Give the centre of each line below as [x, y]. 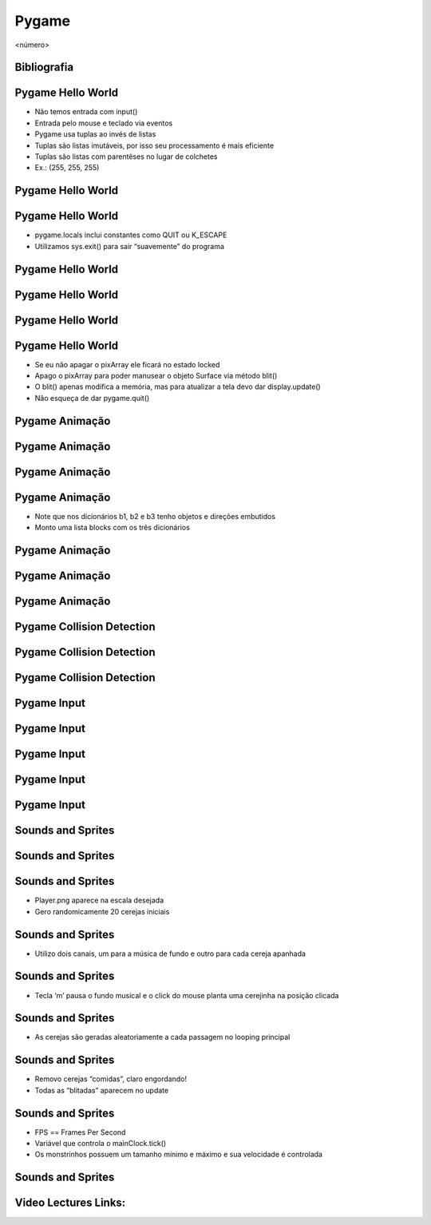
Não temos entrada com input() [86, 112]
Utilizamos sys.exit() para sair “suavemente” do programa [130, 246]
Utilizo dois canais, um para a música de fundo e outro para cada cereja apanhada [170, 953]
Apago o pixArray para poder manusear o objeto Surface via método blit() [156, 376]
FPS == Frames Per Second [80, 1132]
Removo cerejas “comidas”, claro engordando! [111, 1079]
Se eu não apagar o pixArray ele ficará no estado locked [127, 364]
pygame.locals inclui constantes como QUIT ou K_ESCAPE [131, 235]
